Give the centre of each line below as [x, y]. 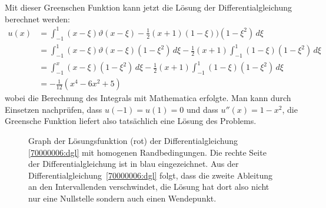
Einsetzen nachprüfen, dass [54, 109]
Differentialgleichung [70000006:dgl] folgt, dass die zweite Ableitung [150, 175]
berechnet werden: [37, 19]
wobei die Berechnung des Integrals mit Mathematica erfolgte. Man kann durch [148, 98]
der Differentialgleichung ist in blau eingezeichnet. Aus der [134, 164]
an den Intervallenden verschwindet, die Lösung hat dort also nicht [149, 187]
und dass [202, 109]
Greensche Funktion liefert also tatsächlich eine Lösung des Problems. [131, 121]
